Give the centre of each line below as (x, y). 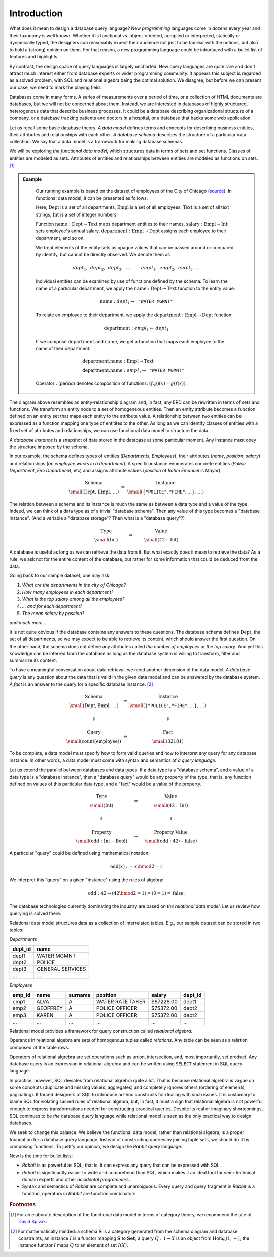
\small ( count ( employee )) (94, 741)
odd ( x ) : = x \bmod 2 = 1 (136, 866)
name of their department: (63, 349)
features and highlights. (34, 57)
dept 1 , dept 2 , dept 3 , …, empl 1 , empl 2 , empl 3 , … (136, 268)
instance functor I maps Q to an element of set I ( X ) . (74, 1245)
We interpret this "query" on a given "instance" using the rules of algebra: (87, 880)
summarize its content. (33, 660)
